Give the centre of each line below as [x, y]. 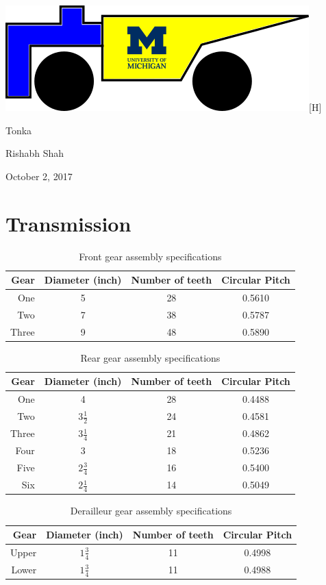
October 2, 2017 [39, 176]
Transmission [68, 223]
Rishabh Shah [35, 153]
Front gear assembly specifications [150, 256]
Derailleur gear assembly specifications [151, 511]
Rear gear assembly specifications [150, 357]
